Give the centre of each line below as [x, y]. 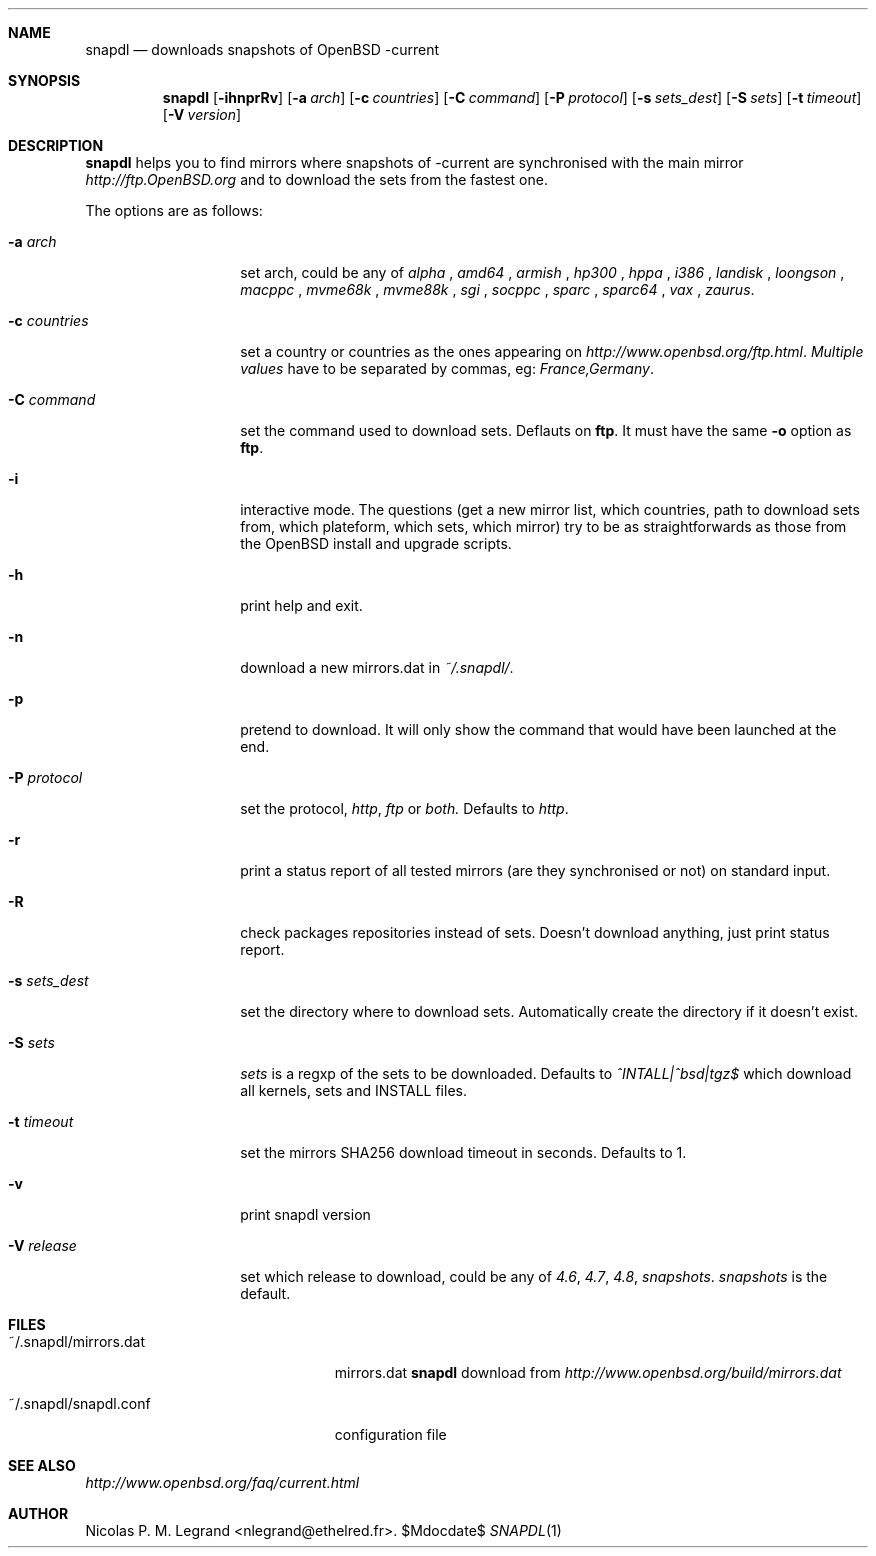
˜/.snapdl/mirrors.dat [76, 1341]
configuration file [390, 1434]
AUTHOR [38, 1513]
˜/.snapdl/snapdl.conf [79, 1403]
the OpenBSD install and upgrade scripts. [376, 543]
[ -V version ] [202, 114]
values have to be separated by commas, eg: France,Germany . [447, 368]
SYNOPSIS [44, 80]
